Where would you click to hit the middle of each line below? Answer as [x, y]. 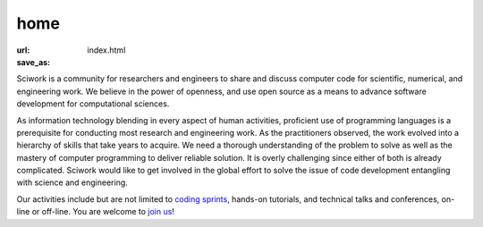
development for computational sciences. [93, 104]
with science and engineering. [72, 182]
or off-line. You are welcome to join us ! [103, 212]
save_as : [34, 62]
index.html [106, 50]
